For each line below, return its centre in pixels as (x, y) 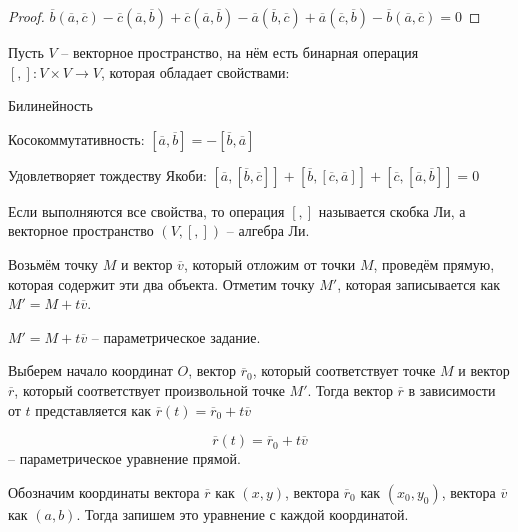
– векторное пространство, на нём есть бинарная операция (240, 52)
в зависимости (452, 389)
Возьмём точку (53, 263)
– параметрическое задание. (176, 336)
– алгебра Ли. (268, 230)
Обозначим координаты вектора (104, 491)
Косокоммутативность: (76, 138)
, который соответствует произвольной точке (149, 389)
